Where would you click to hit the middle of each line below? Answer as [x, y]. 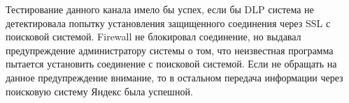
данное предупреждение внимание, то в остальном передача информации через [174, 77]
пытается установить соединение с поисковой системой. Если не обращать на [171, 64]
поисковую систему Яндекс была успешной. [99, 91]
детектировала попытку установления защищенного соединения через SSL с [168, 23]
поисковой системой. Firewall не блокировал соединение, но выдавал [154, 37]
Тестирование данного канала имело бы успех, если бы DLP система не [160, 9]
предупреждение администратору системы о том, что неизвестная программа [170, 50]
